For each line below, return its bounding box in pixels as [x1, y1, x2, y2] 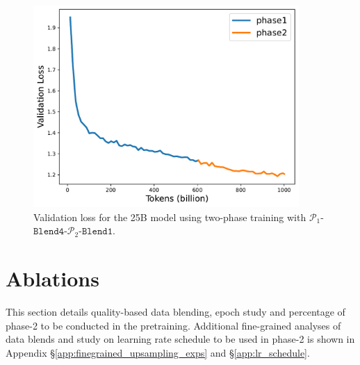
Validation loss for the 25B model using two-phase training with [33, 209, 306, 224]
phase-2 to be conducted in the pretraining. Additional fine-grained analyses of [6, 318, 341, 332]
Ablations [6, 264, 99, 293]
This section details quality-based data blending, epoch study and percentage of [6, 305, 345, 319]
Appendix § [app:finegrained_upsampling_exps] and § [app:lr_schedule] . [6, 345, 310, 359]
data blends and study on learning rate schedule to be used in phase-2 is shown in [6, 332, 355, 346]
